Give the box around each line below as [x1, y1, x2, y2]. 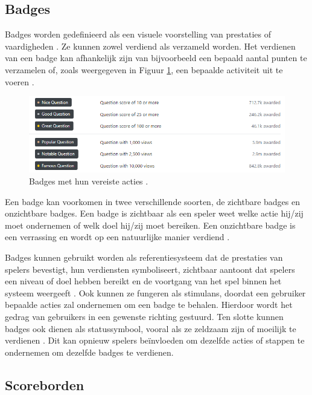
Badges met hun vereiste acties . [29, 175, 148, 188]
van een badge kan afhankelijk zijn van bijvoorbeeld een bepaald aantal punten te [5, 51, 307, 64]
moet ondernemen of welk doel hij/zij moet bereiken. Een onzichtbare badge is [5, 218, 296, 231]
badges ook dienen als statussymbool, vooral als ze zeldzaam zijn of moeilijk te [5, 322, 296, 335]
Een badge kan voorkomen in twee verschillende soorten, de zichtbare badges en [5, 195, 300, 207]
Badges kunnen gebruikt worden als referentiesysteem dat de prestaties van [5, 251, 283, 263]
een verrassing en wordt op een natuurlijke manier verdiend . [5, 230, 230, 243]
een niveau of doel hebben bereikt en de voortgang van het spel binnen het [5, 275, 282, 287]
